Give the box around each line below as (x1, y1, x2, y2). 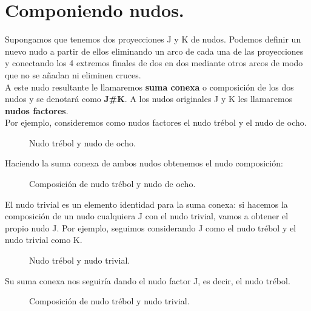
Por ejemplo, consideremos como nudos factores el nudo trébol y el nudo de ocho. (5, 116, 307, 129)
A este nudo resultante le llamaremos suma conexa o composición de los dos (5, 80, 294, 93)
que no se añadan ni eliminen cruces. (5, 68, 141, 81)
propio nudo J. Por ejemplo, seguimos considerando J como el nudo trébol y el (5, 221, 296, 234)
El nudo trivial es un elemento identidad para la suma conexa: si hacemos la (5, 197, 288, 210)
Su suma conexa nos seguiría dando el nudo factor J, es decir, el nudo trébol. (5, 274, 290, 287)
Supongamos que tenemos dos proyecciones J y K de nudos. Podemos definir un (5, 33, 301, 46)
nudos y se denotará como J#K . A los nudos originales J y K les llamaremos (5, 92, 293, 105)
